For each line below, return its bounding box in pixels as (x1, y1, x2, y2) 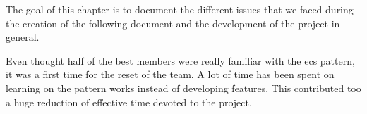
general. (6, 30, 40, 44)
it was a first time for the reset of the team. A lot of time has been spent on (6, 67, 335, 82)
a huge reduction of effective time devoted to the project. (6, 94, 252, 109)
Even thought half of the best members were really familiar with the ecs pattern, (6, 53, 355, 68)
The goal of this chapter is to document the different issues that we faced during (6, 2, 354, 16)
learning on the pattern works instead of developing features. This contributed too (6, 80, 361, 95)
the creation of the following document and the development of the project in (6, 15, 340, 30)
